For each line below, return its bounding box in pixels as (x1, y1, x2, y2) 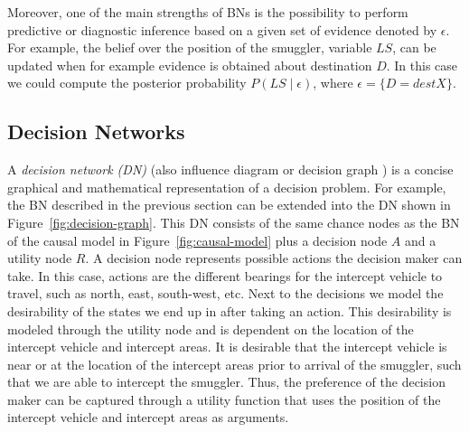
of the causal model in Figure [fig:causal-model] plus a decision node (7, 230, 388, 249)
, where (313, 73, 353, 92)
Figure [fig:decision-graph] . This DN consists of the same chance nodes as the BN (7, 212, 460, 231)
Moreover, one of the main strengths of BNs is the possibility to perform (7, 3, 408, 21)
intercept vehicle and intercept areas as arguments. (7, 408, 289, 427)
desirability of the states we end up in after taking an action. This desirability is (7, 301, 452, 320)
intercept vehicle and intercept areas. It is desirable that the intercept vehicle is (7, 337, 447, 356)
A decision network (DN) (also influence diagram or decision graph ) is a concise (7, 160, 454, 179)
